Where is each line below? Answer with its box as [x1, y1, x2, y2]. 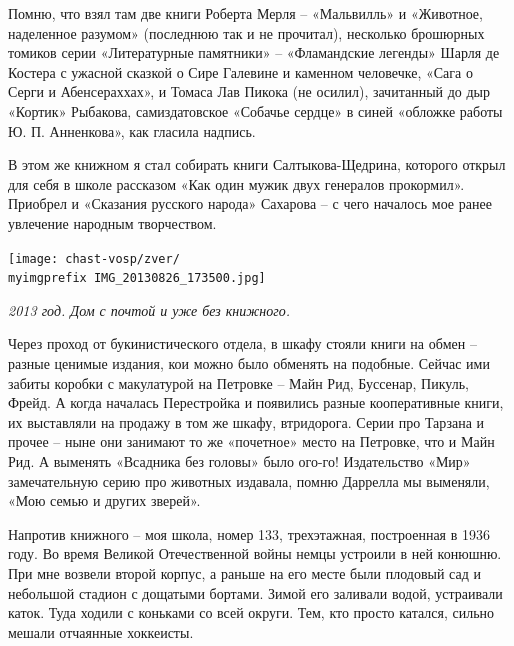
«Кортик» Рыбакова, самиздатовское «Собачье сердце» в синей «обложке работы [8, 100, 503, 121]
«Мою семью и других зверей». [8, 490, 201, 511]
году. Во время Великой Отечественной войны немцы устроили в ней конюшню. [8, 543, 502, 564]
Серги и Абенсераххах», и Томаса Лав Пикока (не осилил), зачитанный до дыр [8, 81, 491, 102]
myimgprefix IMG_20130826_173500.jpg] [8, 271, 266, 286]
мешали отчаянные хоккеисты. [8, 621, 194, 642]
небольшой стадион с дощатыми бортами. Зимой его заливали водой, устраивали [8, 582, 503, 603]
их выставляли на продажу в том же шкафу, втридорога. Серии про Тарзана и [8, 411, 485, 432]
